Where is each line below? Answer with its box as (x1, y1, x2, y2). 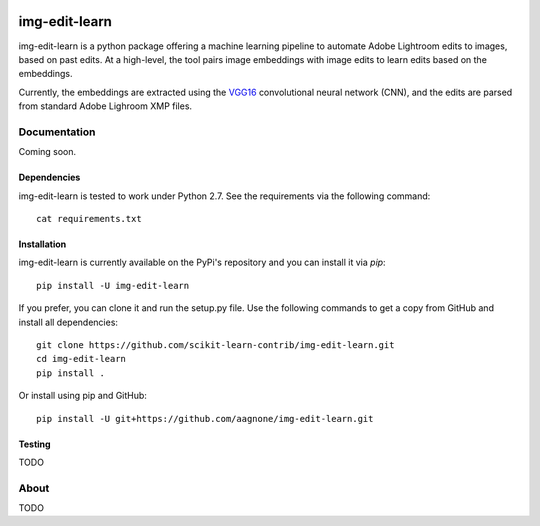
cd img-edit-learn (36, 353, 127, 365)
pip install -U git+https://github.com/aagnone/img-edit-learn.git (36, 413, 374, 424)
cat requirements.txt (36, 213, 142, 224)
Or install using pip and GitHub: (18, 390, 147, 402)
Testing (18, 438, 51, 450)
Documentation (18, 125, 96, 139)
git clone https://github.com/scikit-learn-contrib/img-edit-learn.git (36, 339, 395, 350)
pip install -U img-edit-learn (36, 280, 190, 291)
